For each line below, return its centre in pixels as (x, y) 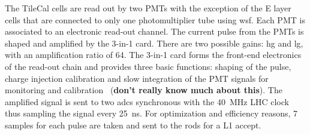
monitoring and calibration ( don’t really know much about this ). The (144, 90)
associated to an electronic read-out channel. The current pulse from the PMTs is (154, 31)
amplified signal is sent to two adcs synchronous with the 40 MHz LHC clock (147, 101)
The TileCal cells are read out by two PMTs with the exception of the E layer (148, 8)
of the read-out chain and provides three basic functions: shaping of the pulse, (148, 66)
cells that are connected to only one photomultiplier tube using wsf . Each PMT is (155, 19)
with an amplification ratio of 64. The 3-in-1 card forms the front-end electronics (153, 55)
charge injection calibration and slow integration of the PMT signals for (137, 78)
